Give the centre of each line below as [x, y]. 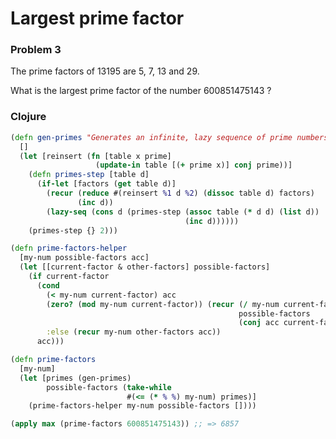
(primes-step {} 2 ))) [73, 230]
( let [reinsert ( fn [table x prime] [95, 156]
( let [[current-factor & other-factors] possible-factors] [145, 267]
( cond [48, 285]
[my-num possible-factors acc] [84, 258]
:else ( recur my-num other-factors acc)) [134, 332]
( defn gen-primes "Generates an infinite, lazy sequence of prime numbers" [171, 137]
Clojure [28, 117]
